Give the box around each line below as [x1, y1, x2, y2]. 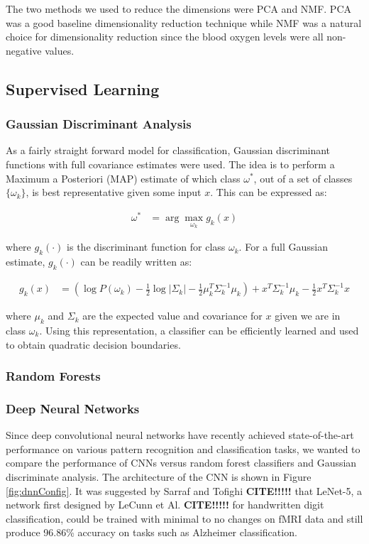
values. [45, 43, 75, 58]
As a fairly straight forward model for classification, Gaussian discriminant [6, 143, 331, 158]
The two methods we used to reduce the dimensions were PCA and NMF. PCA [6, 1, 352, 16]
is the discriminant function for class [67, 239, 226, 254]
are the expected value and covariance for [82, 308, 263, 323]
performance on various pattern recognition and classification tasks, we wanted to [6, 441, 360, 456]
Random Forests [6, 367, 101, 385]
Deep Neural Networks [6, 399, 140, 417]
